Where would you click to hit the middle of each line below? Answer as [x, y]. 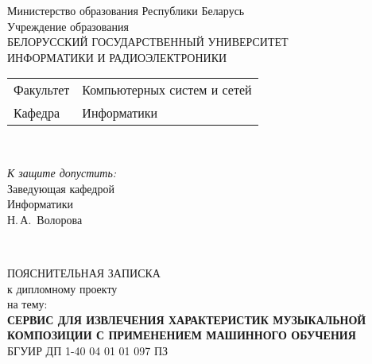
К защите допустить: [62, 172]
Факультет [42, 90]
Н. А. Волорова [45, 219]
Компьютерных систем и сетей [167, 90]
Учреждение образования [68, 26]
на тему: [27, 304]
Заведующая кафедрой [61, 188]
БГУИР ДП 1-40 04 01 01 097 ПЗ [88, 350]
